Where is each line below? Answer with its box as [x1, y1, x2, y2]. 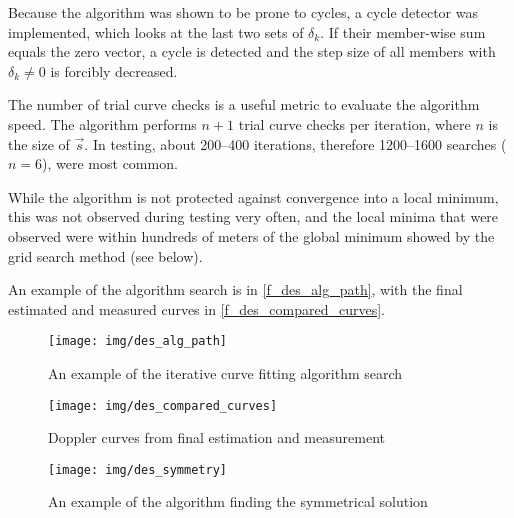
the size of [8, 133, 70, 154]
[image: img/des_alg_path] [48, 334, 227, 349]
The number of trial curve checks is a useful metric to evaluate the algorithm [8, 94, 480, 115]
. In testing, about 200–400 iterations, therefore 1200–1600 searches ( [84, 133, 507, 154]
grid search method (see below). [8, 245, 203, 266]
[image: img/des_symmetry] [48, 462, 227, 477]
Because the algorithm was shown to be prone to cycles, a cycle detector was [8, 2, 478, 22]
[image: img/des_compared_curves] [48, 398, 278, 413]
